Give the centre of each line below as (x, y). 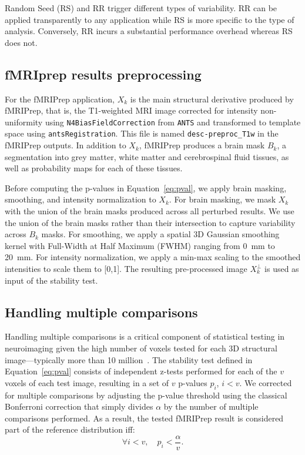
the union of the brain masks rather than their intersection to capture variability (150, 222)
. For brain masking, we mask (222, 199)
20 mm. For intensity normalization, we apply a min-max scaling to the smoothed (153, 257)
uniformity (24, 122)
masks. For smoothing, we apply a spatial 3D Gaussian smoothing (160, 234)
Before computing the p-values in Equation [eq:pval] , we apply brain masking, (146, 187)
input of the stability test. (51, 280)
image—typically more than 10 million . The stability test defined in (129, 359)
